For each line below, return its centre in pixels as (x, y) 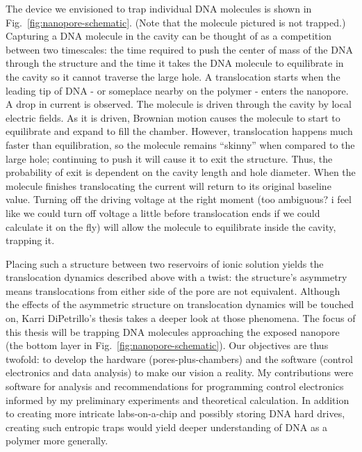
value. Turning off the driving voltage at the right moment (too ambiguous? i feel (179, 199)
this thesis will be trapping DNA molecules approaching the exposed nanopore (173, 331)
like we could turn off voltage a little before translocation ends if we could (163, 212)
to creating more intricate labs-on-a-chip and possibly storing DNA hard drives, (175, 413)
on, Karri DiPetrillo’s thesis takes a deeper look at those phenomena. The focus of (181, 318)
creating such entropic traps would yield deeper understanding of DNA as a (167, 427)
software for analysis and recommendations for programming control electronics (175, 386)
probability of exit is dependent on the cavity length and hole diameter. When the (181, 172)
